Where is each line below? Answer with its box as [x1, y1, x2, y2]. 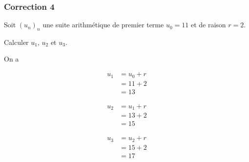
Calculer [4, 37, 29, 47]
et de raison [190, 20, 226, 30]
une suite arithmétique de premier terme [42, 20, 164, 30]
